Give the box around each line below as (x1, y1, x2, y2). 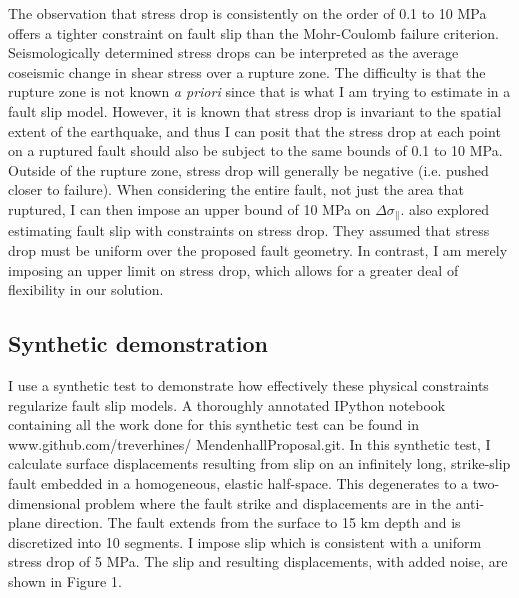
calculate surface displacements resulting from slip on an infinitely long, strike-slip (8, 453, 511, 474)
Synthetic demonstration (8, 328, 268, 359)
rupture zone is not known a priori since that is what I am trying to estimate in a (8, 81, 511, 102)
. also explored (400, 198, 489, 219)
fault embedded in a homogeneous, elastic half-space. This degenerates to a (8, 472, 469, 493)
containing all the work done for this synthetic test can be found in (8, 414, 419, 435)
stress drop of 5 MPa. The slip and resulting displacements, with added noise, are (8, 551, 508, 572)
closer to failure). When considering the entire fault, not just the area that (8, 179, 464, 200)
